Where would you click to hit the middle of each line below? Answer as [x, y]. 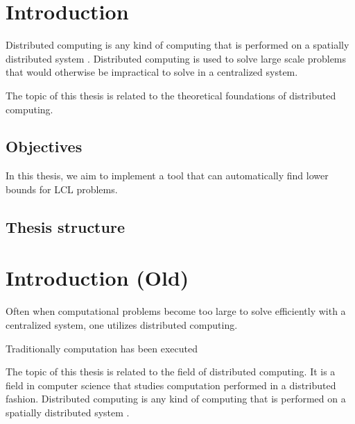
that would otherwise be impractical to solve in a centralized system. [152, 72]
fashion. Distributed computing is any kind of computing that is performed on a [176, 399]
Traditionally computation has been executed [102, 348]
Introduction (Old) [97, 278]
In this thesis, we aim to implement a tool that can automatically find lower [167, 176]
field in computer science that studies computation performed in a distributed [171, 385]
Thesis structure [65, 226]
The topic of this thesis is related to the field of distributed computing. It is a [171, 372]
